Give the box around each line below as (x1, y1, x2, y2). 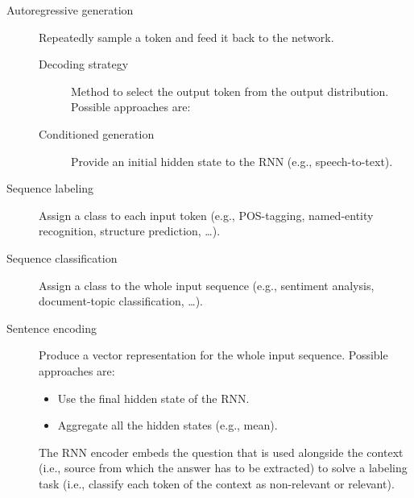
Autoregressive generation (6, 2, 134, 18)
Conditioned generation (39, 125, 155, 142)
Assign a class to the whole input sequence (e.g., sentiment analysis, (39, 276, 375, 293)
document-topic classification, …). (39, 293, 203, 309)
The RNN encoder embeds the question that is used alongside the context (39, 443, 404, 460)
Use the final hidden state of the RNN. (57, 389, 250, 406)
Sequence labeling (6, 180, 94, 197)
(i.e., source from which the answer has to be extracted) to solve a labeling (39, 459, 408, 476)
